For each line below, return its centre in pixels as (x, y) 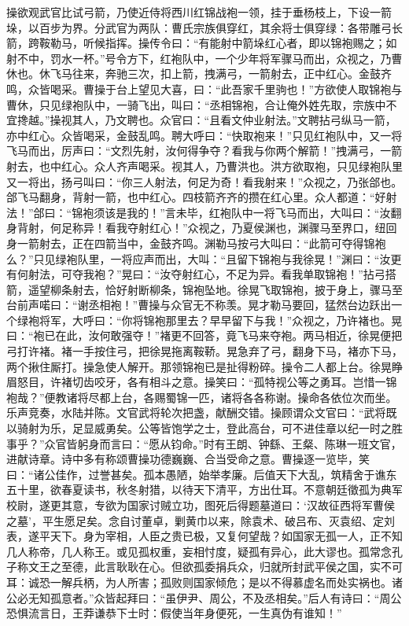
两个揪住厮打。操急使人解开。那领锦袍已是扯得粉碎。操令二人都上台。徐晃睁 (204, 366)
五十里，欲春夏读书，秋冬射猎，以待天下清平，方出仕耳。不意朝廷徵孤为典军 (204, 490)
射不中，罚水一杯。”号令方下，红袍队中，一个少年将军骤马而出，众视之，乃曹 (204, 58)
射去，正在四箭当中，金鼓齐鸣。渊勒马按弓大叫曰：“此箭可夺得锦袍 (212, 243)
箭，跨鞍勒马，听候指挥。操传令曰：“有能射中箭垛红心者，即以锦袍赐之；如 (202, 43)
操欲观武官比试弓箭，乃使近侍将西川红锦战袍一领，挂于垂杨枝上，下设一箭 (199, 12)
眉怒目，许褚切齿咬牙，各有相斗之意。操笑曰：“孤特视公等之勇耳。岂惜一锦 (202, 382)
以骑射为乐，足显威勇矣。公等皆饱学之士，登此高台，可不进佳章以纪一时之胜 (204, 428)
